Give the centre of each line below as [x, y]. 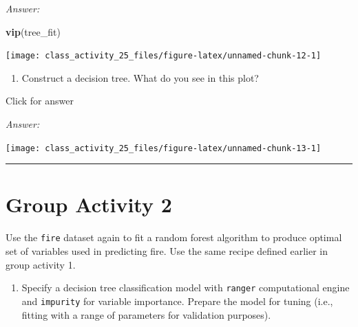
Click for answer [40, 101]
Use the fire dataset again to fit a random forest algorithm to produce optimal [174, 237]
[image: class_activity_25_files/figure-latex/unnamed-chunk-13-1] [164, 148]
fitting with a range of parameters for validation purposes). [146, 314]
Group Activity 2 [89, 204]
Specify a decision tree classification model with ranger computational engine [186, 287]
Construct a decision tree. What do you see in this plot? [140, 77]
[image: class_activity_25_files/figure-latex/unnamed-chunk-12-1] [164, 56]
